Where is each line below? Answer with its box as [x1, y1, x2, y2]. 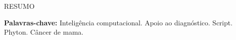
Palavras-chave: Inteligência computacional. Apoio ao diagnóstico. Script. [4, 17, 233, 27]
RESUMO [4, 1, 35, 11]
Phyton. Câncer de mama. [4, 27, 84, 37]
